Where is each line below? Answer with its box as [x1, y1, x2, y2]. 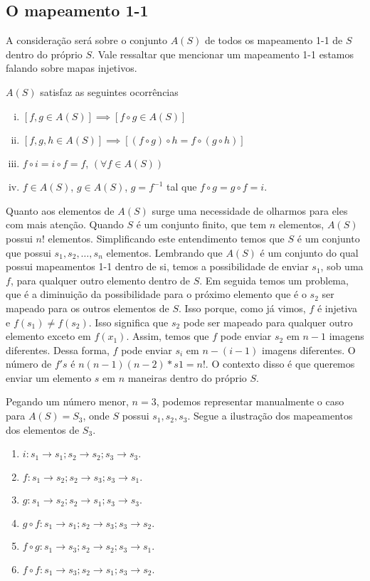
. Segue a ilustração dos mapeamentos [187, 408, 353, 423]
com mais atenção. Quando [6, 217, 124, 232]
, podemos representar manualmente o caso [156, 394, 344, 409]
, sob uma [320, 259, 364, 274]
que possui [6, 245, 51, 260]
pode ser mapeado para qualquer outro [183, 314, 353, 329]
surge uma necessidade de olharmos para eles [152, 203, 348, 218]
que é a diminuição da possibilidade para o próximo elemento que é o [6, 287, 307, 302]
